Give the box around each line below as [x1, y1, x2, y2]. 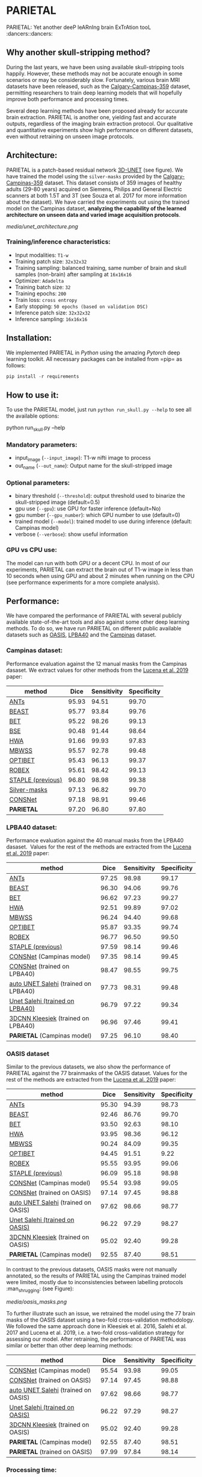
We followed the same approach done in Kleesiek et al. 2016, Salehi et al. [6, 1323, 188, 1330]
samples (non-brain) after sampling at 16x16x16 [14, 271, 132, 278]
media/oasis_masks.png [6, 1298, 67, 1305]
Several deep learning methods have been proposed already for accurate [6, 107, 188, 114]
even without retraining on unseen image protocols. [6, 133, 134, 140]
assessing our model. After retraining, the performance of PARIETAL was [6, 1335, 186, 1343]
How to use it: [6, 390, 59, 400]
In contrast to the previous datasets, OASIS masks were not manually [6, 1266, 177, 1273]
